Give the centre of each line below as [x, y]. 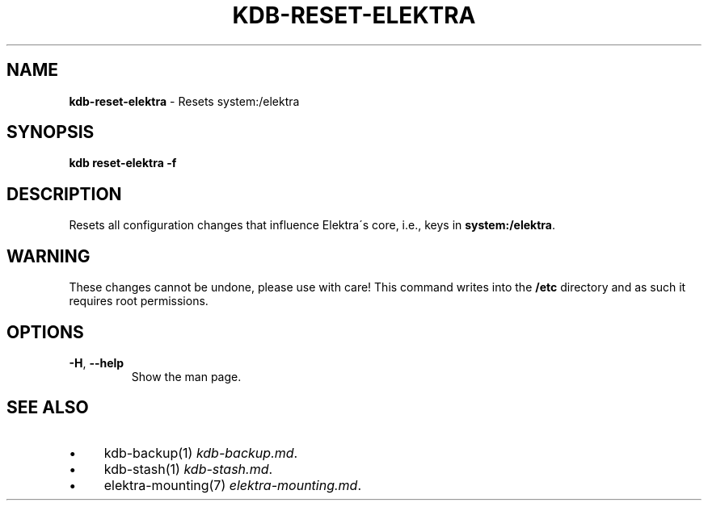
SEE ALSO [48, 408]
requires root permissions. [139, 301]
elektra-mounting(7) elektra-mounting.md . [233, 485]
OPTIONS [45, 332]
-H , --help [97, 362]
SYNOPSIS [51, 132]
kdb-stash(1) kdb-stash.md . [188, 469]
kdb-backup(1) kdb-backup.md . [201, 453]
